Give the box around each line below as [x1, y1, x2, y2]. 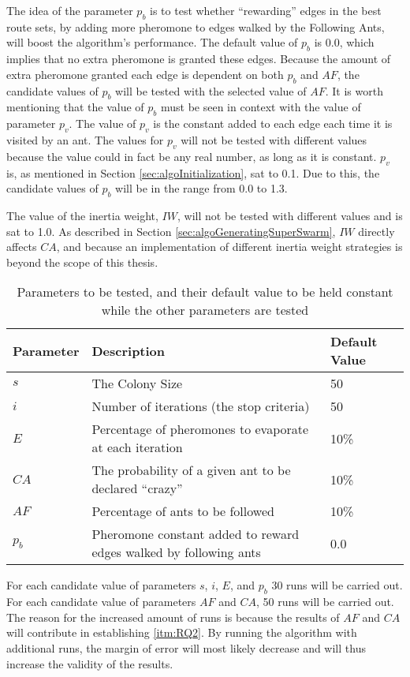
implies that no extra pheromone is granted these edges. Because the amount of [6, 50, 391, 67]
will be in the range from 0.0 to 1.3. [115, 180, 288, 196]
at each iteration [91, 438, 183, 457]
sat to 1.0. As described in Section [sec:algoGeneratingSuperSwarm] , [6, 223, 336, 239]
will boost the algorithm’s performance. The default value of [6, 34, 298, 50]
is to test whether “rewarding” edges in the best [150, 2, 382, 18]
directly [358, 223, 395, 239]
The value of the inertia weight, [6, 207, 158, 223]
